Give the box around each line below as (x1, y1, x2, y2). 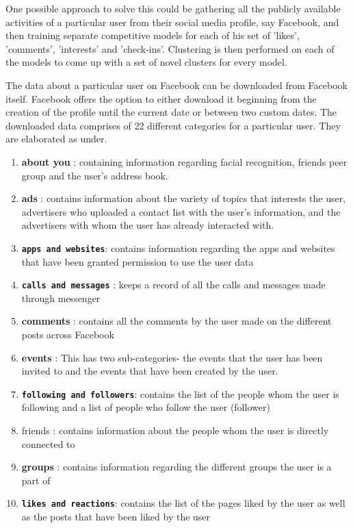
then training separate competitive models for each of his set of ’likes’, (5, 28, 300, 42)
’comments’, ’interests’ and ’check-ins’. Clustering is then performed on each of (5, 41, 335, 55)
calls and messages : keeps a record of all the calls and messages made (21, 277, 326, 292)
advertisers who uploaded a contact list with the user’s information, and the (21, 204, 341, 218)
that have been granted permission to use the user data (21, 254, 254, 268)
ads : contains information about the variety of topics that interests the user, (21, 191, 346, 205)
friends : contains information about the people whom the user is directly (21, 423, 329, 438)
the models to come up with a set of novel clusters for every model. (5, 55, 287, 69)
